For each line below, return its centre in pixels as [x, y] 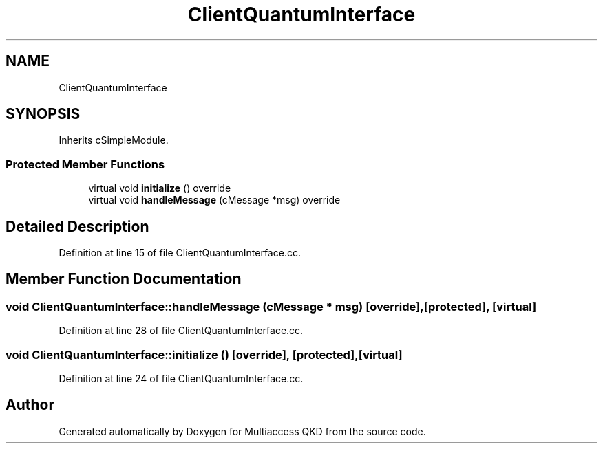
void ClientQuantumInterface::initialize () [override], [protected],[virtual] [204, 354]
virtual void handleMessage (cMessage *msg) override [214, 200]
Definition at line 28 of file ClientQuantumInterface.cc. [181, 331]
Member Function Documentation [124, 279]
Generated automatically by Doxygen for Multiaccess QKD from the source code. [242, 431]
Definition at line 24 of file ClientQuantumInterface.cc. [181, 379]
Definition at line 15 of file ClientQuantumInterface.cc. [180, 253]
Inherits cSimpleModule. [114, 140]
